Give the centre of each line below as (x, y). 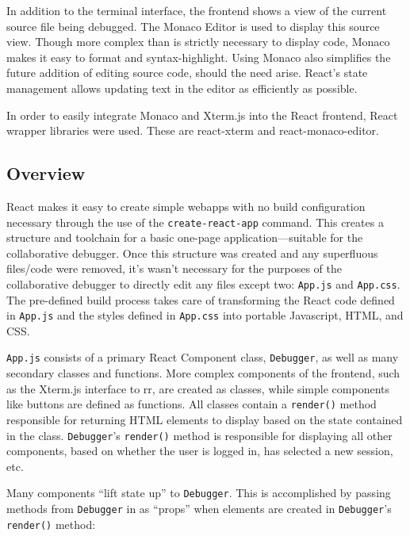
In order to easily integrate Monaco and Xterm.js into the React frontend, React (202, 115)
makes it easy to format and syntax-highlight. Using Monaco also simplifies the (199, 57)
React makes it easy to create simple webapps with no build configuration (186, 206)
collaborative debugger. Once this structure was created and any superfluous (192, 253)
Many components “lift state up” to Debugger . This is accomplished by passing (199, 493)
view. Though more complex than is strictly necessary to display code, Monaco (198, 42)
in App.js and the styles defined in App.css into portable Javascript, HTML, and (205, 315)
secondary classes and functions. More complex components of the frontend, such (203, 373)
